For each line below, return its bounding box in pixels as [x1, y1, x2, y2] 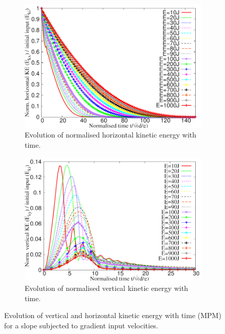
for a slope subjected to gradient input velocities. [4, 320, 158, 330]
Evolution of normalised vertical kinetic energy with [25, 282, 189, 293]
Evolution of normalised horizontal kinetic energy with [25, 129, 197, 140]
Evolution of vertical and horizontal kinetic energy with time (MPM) [4, 310, 221, 321]
